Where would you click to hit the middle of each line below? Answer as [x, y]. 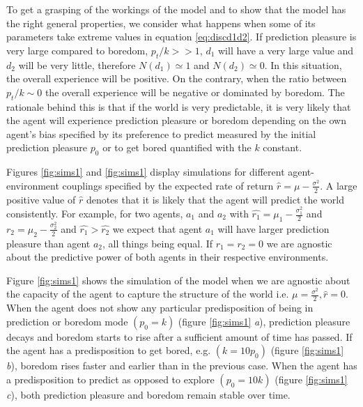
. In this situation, [303, 64]
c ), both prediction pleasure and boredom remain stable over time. [148, 394]
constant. [283, 147]
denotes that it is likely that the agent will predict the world [215, 199]
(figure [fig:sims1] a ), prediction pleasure [264, 321]
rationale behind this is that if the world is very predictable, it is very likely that [179, 106]
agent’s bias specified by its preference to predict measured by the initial [161, 133]
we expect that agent [157, 228]
